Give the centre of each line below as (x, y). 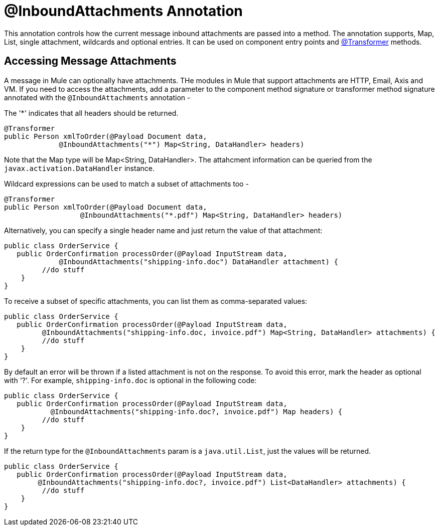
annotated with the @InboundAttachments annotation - (97, 97)
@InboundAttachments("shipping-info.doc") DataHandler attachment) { (198, 261)
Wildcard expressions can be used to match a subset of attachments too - (126, 184)
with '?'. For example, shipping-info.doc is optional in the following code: (130, 380)
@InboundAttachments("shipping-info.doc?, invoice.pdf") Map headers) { (196, 411)
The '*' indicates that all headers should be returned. (91, 113)
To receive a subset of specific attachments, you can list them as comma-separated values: (156, 301)
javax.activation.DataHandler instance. (79, 168)
